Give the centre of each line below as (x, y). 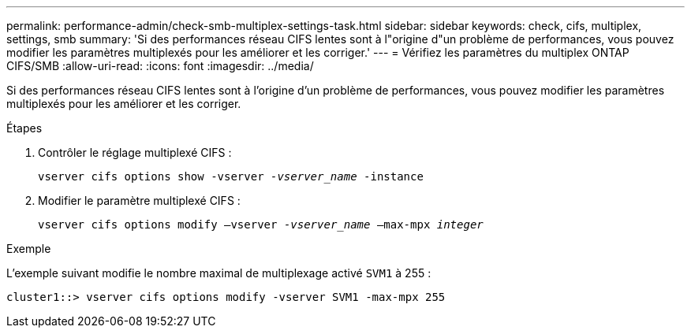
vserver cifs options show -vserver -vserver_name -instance (231, 176)
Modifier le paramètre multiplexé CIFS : (139, 200)
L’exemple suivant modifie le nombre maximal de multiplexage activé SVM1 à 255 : (219, 273)
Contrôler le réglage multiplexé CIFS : (135, 152)
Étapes (24, 128)
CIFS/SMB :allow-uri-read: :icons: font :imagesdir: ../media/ (160, 66)
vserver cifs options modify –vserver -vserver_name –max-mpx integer (261, 225)
